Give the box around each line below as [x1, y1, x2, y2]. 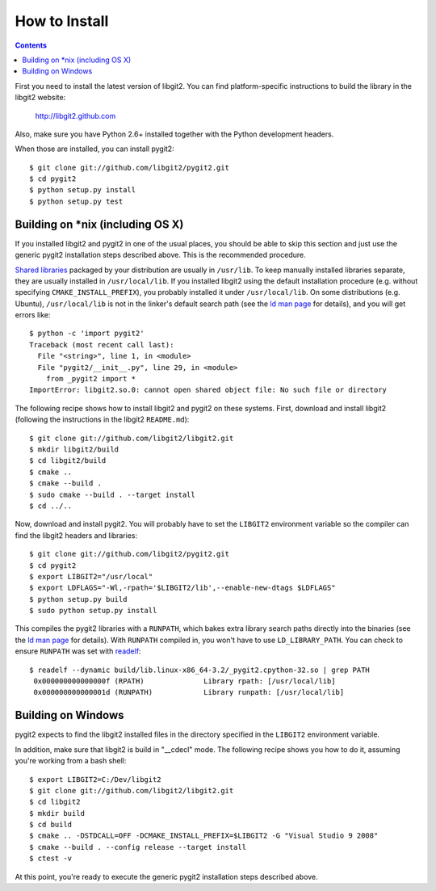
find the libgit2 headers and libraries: [15, 530, 137, 540]
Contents [15, 40, 48, 50]
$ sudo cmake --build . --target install [29, 490, 195, 499]
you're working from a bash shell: [15, 756, 127, 766]
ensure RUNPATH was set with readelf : [15, 646, 141, 656]
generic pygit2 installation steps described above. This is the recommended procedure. [15, 250, 306, 260]
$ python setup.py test [29, 196, 124, 206]
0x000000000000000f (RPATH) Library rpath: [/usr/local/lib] [33, 677, 336, 686]
